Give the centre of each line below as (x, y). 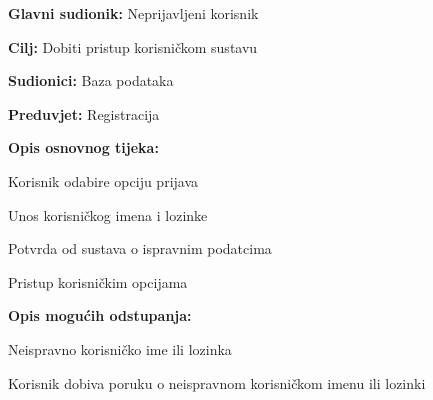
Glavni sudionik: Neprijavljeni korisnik (133, 13)
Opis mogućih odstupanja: (100, 315)
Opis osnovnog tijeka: (83, 147)
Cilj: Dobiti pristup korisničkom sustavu (133, 46)
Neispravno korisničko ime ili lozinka (120, 348)
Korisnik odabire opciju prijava (103, 180)
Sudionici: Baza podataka (91, 80)
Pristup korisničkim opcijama (98, 281)
